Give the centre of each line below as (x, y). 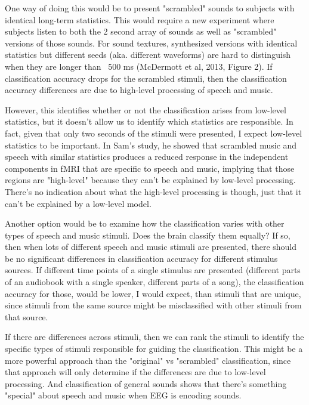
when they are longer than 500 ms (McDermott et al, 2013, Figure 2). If (139, 66)
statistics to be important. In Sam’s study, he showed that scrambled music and (151, 145)
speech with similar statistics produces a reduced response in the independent (147, 157)
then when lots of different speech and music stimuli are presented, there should (151, 247)
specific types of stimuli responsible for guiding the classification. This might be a (154, 349)
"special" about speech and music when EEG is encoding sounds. (123, 395)
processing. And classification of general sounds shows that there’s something (146, 383)
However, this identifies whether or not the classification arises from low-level (146, 109)
